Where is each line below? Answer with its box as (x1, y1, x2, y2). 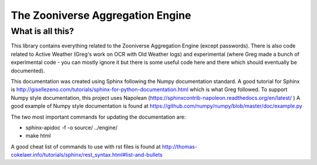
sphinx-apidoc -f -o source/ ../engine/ (25, 124, 117, 131)
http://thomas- (161, 143, 198, 150)
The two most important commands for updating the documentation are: (11, 113, 186, 120)
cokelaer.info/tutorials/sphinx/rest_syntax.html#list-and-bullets (11, 151, 163, 159)
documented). (11, 67, 45, 74)
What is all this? (11, 26, 75, 36)
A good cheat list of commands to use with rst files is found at (11, 143, 161, 150)
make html (25, 132, 51, 139)
